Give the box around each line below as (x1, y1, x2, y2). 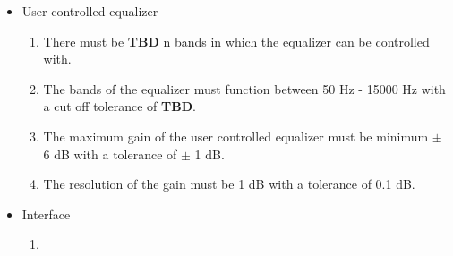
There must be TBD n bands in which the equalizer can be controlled (43, 31, 430, 50)
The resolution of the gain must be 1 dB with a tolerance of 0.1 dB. (43, 175, 415, 193)
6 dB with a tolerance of (43, 144, 177, 163)
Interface (21, 204, 71, 223)
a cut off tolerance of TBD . (43, 97, 196, 115)
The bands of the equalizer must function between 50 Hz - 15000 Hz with (43, 79, 446, 98)
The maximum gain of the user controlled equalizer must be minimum (43, 126, 429, 145)
